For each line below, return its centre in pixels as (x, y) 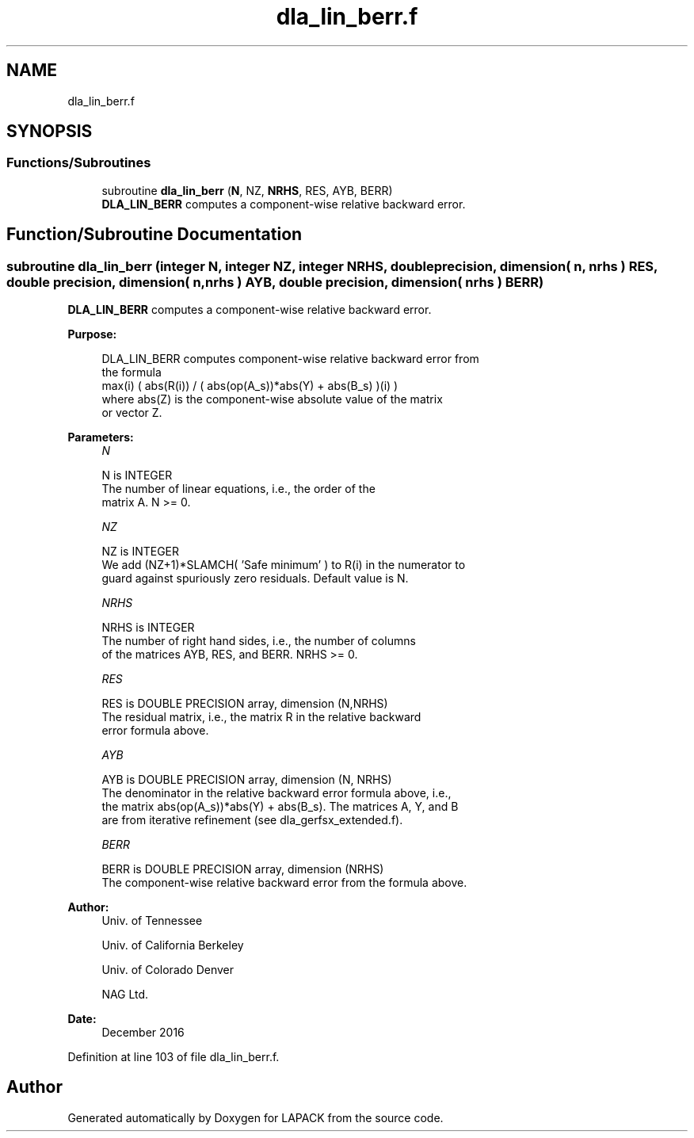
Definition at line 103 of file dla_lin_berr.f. (173, 1057)
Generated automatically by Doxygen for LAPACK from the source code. (255, 1117)
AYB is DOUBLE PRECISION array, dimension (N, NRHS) (247, 780)
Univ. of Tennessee (152, 921)
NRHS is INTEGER (148, 628)
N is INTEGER (137, 475)
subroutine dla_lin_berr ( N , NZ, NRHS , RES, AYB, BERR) (247, 190)
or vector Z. (132, 413)
